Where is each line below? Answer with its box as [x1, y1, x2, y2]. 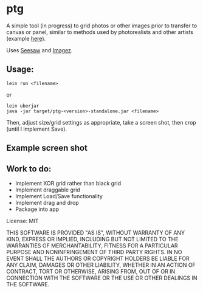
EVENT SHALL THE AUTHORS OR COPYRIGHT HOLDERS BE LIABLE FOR [6, 255, 190, 262]
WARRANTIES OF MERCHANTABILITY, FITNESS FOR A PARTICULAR [6, 242, 178, 249]
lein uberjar [6, 103, 40, 109]
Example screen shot [6, 143, 88, 153]
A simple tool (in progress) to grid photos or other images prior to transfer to [6, 22, 198, 29]
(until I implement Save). [6, 125, 67, 133]
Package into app [15, 205, 60, 213]
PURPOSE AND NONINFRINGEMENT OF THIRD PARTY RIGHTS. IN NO [6, 248, 182, 255]
